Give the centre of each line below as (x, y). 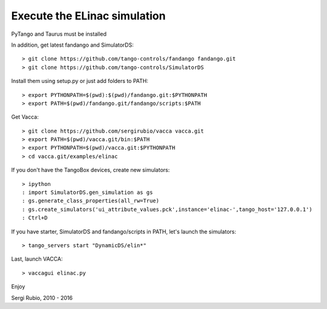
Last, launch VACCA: (37, 259)
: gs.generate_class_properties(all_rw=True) (91, 201)
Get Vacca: (25, 117)
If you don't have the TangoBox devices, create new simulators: (91, 170)
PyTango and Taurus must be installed (59, 34)
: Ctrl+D (35, 218)
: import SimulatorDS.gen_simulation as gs (88, 193)
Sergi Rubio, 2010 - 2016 (42, 297)
